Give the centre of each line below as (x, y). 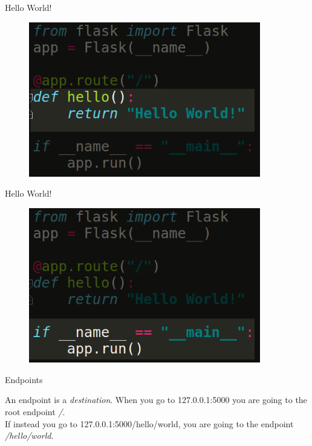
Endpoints (24, 379)
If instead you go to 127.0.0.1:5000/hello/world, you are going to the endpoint (149, 423)
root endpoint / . (35, 412)
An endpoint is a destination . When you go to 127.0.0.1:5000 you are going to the (156, 400)
